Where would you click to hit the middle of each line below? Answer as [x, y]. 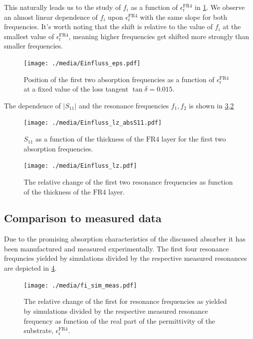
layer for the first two [193, 139]
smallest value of [29, 36]
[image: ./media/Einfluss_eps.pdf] [82, 63]
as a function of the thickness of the [90, 139]
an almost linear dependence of [51, 17]
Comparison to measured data [83, 218]
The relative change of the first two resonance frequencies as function [128, 181]
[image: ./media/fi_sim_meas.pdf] [81, 285]
